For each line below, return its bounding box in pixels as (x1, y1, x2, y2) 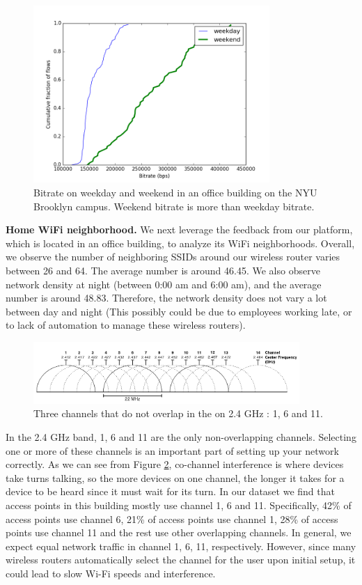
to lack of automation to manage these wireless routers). (6, 318, 246, 332)
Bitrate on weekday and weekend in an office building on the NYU (33, 185, 317, 199)
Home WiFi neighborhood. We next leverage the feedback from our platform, (6, 222, 353, 237)
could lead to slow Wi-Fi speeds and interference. (6, 565, 216, 580)
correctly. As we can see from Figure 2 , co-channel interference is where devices (6, 457, 344, 471)
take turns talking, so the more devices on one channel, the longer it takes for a (6, 470, 345, 485)
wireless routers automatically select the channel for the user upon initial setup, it (6, 552, 356, 567)
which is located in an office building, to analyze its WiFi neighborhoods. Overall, (6, 235, 355, 250)
